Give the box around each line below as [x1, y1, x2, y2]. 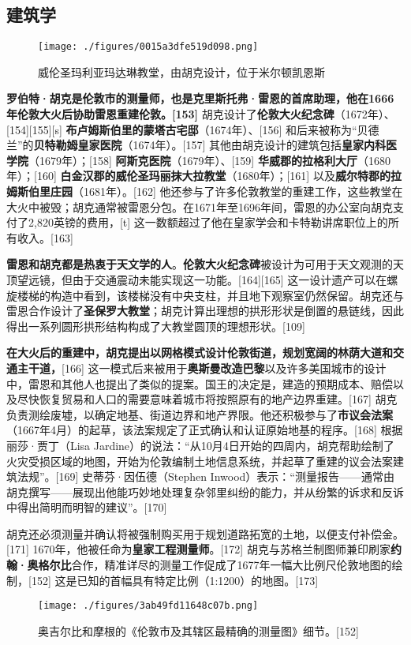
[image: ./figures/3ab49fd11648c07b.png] [38, 600, 259, 612]
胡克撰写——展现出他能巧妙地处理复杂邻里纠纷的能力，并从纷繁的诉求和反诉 [6, 483, 404, 500]
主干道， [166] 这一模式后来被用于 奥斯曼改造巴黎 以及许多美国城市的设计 [17, 359, 387, 376]
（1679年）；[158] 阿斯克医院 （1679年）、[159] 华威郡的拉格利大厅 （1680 [28, 152, 390, 168]
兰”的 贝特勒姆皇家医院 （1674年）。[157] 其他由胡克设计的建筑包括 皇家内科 [6, 137, 387, 153]
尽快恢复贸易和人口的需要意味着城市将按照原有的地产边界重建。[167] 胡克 [17, 391, 398, 407]
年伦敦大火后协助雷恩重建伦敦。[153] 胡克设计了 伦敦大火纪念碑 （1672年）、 [6, 106, 395, 122]
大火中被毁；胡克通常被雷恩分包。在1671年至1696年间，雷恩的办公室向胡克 [6, 198, 393, 215]
